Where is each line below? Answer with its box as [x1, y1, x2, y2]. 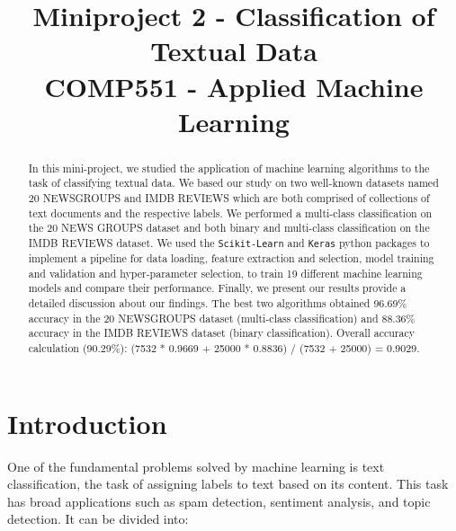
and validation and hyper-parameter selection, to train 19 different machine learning [28, 265, 423, 280]
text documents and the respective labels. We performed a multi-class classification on [28, 205, 433, 220]
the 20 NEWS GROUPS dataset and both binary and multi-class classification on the [28, 220, 430, 235]
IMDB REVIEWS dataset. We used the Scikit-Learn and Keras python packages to [28, 235, 430, 251]
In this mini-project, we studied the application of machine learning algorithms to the [28, 160, 430, 175]
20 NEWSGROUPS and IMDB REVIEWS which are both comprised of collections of [28, 190, 430, 206]
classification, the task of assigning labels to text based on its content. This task [7, 474, 449, 493]
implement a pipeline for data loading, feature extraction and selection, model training [28, 251, 434, 266]
